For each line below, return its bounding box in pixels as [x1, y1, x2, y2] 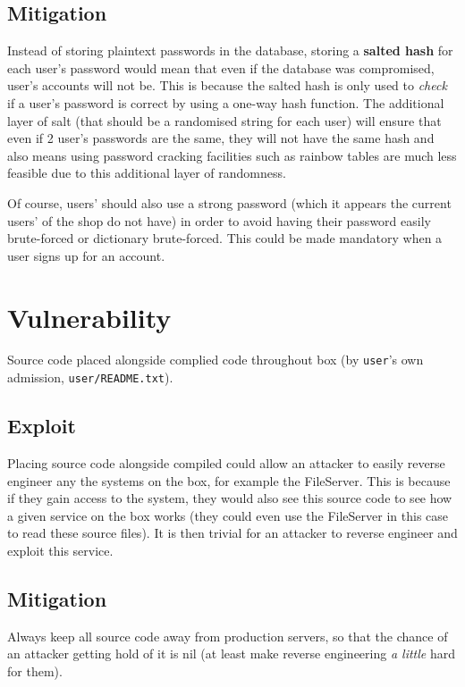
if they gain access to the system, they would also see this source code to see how [7, 489, 452, 507]
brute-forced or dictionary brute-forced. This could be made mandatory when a [7, 229, 443, 247]
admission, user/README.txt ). [7, 368, 173, 387]
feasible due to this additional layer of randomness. [7, 163, 286, 182]
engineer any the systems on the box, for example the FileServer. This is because [7, 471, 451, 490]
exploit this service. [7, 540, 114, 559]
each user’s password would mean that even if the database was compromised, [7, 58, 435, 77]
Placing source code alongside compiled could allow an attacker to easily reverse [7, 453, 445, 472]
